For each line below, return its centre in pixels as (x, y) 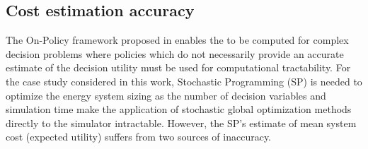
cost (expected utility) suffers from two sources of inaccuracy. (139, 137)
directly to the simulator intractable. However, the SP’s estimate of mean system (181, 123)
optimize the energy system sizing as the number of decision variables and (166, 95)
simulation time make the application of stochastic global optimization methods (179, 109)
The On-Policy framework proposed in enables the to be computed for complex (177, 40)
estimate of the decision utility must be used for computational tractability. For (178, 67)
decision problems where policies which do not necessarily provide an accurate (175, 53)
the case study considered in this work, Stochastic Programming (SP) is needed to (184, 81)
